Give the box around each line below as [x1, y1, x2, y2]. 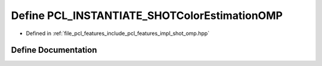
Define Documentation [11, 45, 97, 55]
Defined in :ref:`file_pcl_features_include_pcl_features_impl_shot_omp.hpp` [26, 30, 210, 37]
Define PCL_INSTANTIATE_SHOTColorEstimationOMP [11, 9, 283, 22]
